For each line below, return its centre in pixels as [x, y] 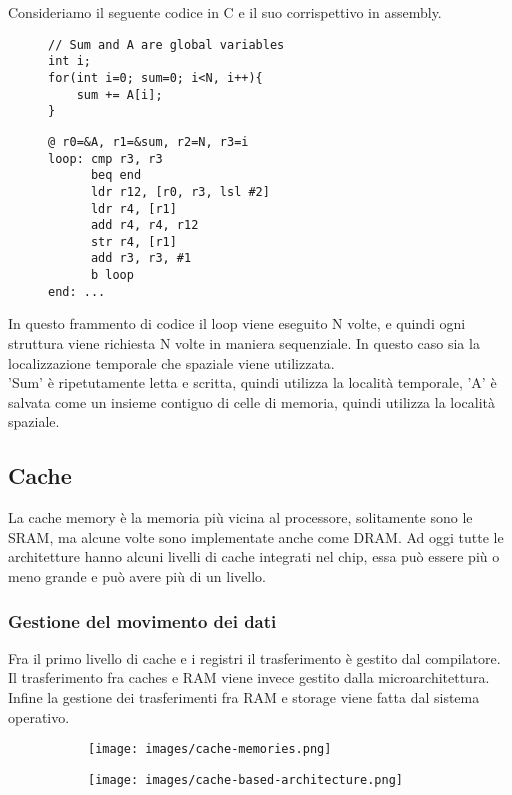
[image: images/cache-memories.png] [210, 749]
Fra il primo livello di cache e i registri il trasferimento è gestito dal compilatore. [254, 657]
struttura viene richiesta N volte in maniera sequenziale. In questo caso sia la [244, 343]
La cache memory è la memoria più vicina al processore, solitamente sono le [240, 517]
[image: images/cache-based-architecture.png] [245, 779]
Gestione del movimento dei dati [142, 620]
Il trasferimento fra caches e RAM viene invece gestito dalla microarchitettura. [249, 677]
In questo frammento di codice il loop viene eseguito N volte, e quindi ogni [237, 323]
